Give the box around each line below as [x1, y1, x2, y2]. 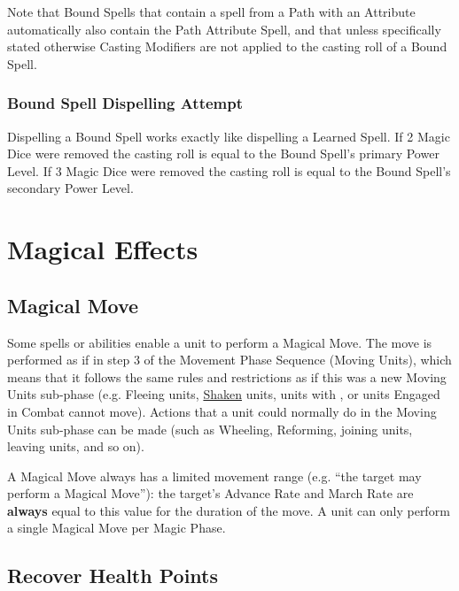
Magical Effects [7, 231, 198, 267]
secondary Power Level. [7, 179, 134, 197]
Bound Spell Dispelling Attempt [7, 92, 244, 114]
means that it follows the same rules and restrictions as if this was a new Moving [7, 367, 447, 386]
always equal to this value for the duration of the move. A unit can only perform [7, 501, 450, 519]
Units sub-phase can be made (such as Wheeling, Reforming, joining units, [7, 419, 413, 438]
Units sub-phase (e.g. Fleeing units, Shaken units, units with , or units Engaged [7, 385, 440, 403]
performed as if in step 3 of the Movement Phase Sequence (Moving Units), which [7, 350, 452, 369]
